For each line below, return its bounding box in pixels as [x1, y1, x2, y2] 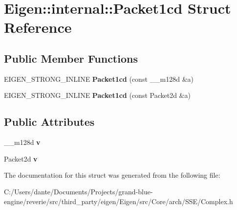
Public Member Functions [4, 50, 138, 66]
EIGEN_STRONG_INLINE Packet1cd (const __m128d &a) [4, 73, 194, 84]
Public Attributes [4, 114, 95, 129]
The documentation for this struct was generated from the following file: [4, 170, 220, 180]
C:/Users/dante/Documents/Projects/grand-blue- [4, 186, 153, 196]
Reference [4, 17, 72, 37]
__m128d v [4, 137, 41, 147]
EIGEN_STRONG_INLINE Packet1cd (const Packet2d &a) [4, 90, 191, 100]
